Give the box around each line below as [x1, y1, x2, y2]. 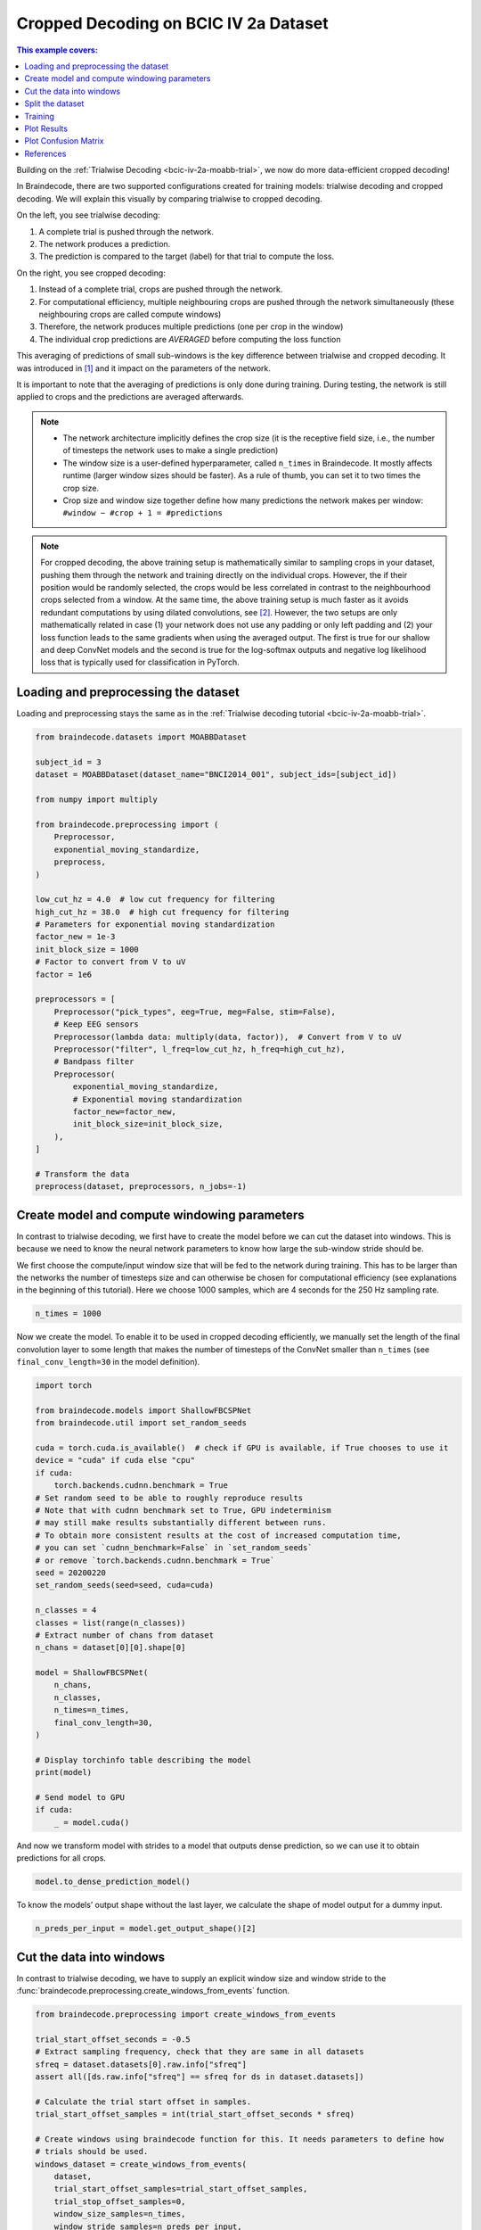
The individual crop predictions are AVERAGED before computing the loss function [38, 334, 341, 344]
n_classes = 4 [35, 1606, 97, 1615]
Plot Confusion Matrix [24, 136, 104, 146]
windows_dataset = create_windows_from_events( [35, 2159, 247, 2169]
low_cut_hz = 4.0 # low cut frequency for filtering [35, 895, 275, 904]
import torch [35, 1381, 93, 1391]
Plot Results [24, 123, 69, 134]
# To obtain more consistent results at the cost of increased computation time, [35, 1530, 403, 1540]
